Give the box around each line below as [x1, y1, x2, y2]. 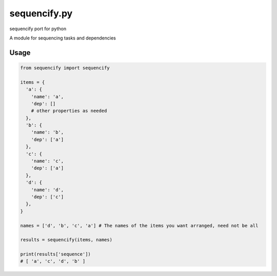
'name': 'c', [31, 158, 64, 164]
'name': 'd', [31, 187, 64, 193]
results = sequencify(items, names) [20, 237, 113, 243]
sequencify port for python [9, 26, 67, 32]
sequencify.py [9, 8, 73, 19]
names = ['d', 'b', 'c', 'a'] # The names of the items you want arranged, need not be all [20, 223, 259, 228]
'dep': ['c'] [31, 194, 64, 200]
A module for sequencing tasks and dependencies [9, 35, 116, 41]
